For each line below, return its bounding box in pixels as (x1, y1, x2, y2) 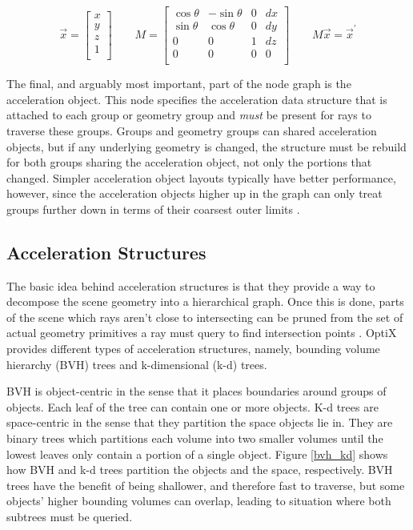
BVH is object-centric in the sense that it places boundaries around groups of (6, 383, 387, 400)
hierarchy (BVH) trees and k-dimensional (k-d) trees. (6, 355, 267, 372)
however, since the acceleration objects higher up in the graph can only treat (6, 185, 383, 202)
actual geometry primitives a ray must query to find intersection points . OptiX (6, 324, 397, 341)
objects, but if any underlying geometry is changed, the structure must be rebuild (6, 138, 407, 155)
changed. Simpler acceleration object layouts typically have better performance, (6, 169, 396, 186)
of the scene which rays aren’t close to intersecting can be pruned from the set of (6, 308, 403, 325)
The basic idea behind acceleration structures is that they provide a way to (6, 277, 375, 294)
